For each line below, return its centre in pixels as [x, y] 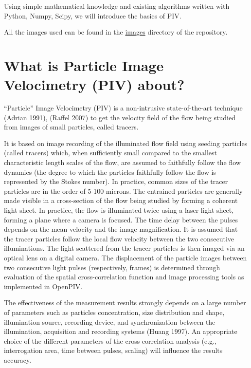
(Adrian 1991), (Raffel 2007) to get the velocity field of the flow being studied [120, 117]
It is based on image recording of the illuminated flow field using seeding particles [126, 143]
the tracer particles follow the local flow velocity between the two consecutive [119, 238]
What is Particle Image [84, 65]
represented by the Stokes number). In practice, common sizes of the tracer [116, 181]
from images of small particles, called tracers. [71, 127]
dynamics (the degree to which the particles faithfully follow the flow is [110, 172]
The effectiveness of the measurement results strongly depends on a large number [125, 303]
